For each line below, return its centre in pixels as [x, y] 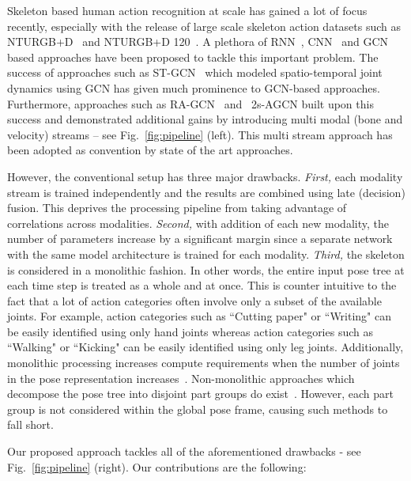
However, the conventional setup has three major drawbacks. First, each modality [205, 176]
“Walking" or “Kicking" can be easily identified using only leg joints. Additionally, [205, 347]
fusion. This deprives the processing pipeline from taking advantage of [177, 208]
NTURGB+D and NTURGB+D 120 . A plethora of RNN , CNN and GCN [198, 42]
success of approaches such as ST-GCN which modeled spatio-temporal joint [195, 72]
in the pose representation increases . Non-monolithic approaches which [181, 378]
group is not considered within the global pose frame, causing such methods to [198, 409]
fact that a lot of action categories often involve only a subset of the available [194, 300]
